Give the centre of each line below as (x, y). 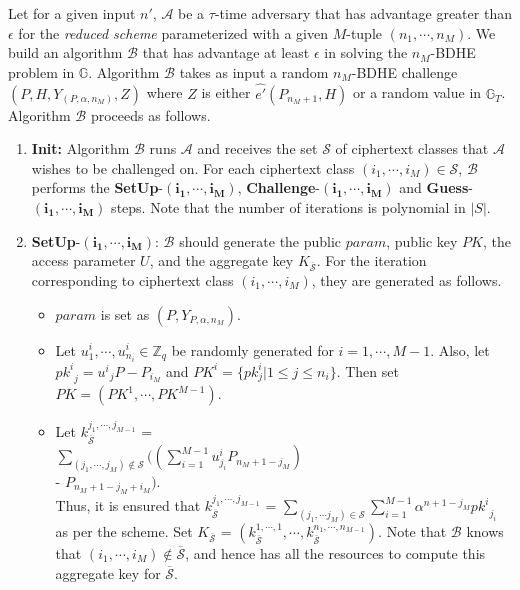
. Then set (367, 370)
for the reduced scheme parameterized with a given (173, 32)
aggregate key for (108, 572)
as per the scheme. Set (124, 531)
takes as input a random (254, 71)
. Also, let (460, 349)
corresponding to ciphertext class (132, 279)
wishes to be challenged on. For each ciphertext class (193, 167)
